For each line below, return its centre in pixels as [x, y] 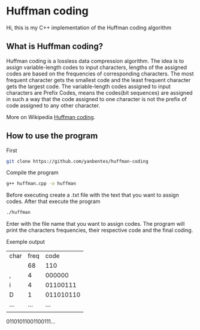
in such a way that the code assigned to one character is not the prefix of [97, 99]
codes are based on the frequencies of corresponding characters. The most [100, 74]
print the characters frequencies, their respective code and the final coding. [100, 230]
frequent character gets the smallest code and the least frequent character [99, 80]
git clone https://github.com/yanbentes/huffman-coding [77, 161]
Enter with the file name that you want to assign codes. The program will [96, 224]
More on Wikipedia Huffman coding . [51, 117]
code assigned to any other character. [53, 105]
